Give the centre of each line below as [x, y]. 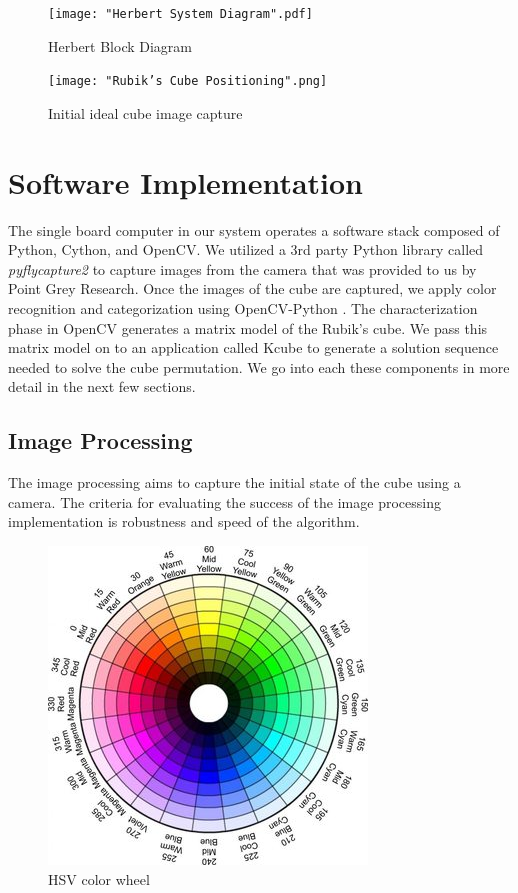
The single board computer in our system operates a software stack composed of [254, 229]
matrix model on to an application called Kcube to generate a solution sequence [253, 347]
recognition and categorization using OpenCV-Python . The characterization [243, 308]
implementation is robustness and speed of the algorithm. [184, 521]
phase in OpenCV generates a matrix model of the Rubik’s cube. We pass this [248, 327]
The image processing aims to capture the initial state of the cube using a [234, 482]
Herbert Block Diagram [120, 45]
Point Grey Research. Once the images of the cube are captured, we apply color [252, 288]
